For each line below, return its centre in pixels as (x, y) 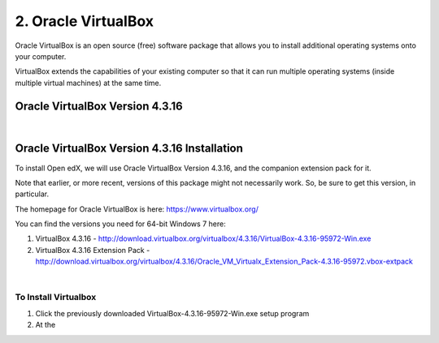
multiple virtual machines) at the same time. (88, 83)
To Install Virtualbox (56, 298)
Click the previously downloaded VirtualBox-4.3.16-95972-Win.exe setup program (172, 313)
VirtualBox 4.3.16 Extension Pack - (93, 250)
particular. (32, 194)
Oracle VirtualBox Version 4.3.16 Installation (129, 149)
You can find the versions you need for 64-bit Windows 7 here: (121, 224)
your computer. (41, 56)
